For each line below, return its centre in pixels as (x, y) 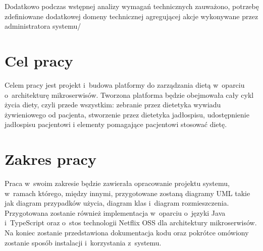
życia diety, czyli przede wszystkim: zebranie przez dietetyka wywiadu (113, 105)
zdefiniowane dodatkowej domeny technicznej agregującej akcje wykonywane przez (131, 16)
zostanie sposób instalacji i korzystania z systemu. (83, 242)
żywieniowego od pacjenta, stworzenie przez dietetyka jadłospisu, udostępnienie (127, 114)
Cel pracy (39, 60)
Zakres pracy (50, 159)
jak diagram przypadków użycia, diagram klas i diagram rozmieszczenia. (117, 203)
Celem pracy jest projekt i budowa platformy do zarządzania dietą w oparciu (125, 84)
